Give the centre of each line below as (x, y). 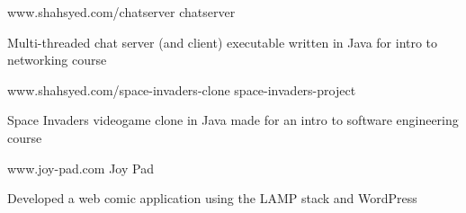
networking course (57, 60)
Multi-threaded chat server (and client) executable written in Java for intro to (223, 42)
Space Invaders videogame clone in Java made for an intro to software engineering (233, 120)
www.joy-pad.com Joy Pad (81, 168)
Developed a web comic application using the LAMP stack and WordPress (212, 198)
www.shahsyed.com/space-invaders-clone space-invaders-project (182, 89)
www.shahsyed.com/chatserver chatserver (121, 12)
